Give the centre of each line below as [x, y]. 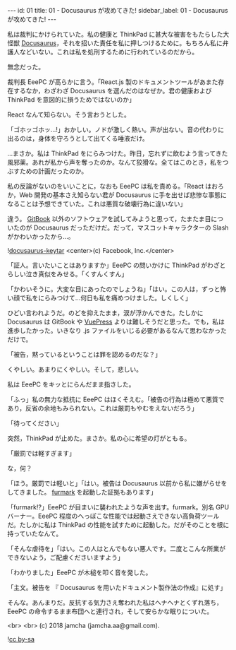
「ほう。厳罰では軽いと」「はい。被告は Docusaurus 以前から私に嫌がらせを [117, 483]
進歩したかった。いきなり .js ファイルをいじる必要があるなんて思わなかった [117, 330]
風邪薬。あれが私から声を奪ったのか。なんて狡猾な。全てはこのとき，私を [115, 162]
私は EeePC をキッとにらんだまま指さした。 [71, 384]
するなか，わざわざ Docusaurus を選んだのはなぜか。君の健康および [112, 91]
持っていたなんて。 [35, 533]
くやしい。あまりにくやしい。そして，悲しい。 [75, 369]
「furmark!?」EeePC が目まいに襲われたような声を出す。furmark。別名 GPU [118, 507]
